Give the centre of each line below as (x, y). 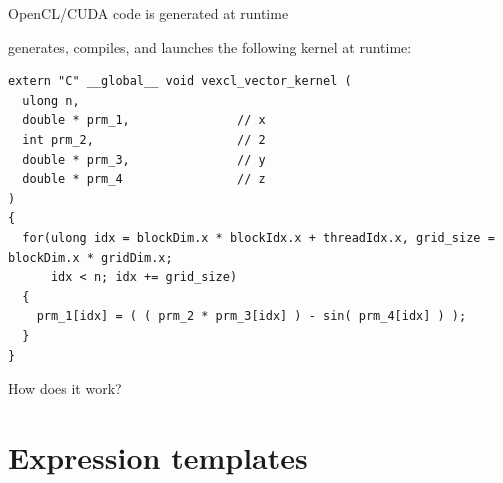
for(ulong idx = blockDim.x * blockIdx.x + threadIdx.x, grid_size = (258, 237)
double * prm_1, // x (144, 120)
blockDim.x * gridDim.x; (90, 257)
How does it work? (65, 388)
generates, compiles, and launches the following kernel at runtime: (210, 46)
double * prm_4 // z (144, 179)
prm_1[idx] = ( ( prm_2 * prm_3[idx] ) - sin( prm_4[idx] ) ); (251, 316)
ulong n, (51, 100)
